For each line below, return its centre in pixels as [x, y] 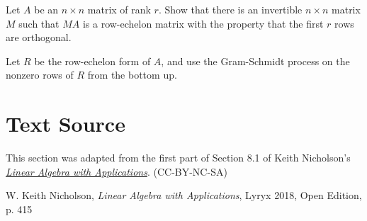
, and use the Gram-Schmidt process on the [255, 61]
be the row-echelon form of [92, 61]
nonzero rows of [40, 75]
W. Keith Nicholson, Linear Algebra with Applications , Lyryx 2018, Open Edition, [184, 195]
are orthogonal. [39, 37]
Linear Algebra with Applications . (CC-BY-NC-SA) [117, 171]
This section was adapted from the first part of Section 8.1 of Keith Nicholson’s [178, 158]
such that [39, 23]
